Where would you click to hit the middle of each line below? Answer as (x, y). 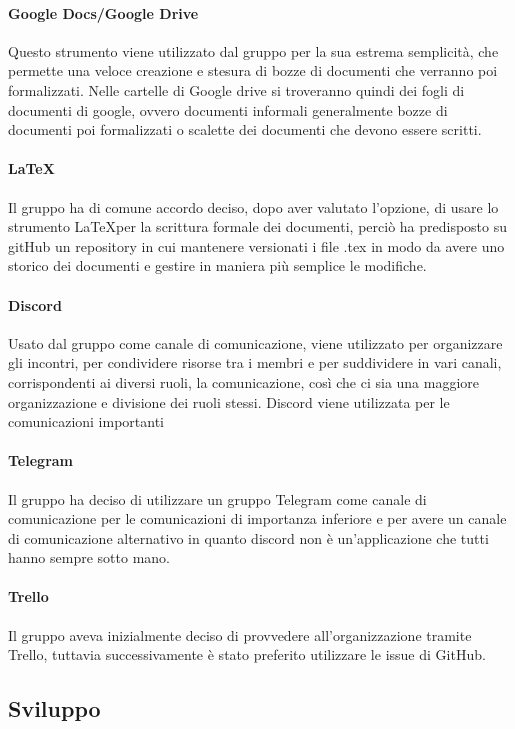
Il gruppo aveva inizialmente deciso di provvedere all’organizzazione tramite (240, 634)
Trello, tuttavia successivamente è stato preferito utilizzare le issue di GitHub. (247, 654)
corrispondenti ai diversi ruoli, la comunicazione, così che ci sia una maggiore (244, 381)
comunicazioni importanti (86, 421)
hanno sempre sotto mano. (89, 557)
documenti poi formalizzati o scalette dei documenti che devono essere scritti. (245, 129)
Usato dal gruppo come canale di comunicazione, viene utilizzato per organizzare (255, 342)
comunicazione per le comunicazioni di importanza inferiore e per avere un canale (257, 518)
